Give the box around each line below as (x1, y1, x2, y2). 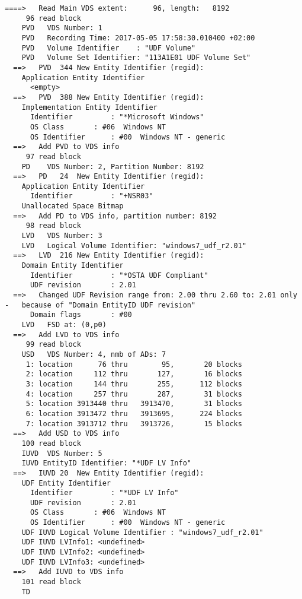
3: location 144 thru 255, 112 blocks (25, 379, 242, 388)
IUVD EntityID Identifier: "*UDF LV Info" (21, 459, 191, 468)
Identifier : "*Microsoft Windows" (30, 113, 204, 122)
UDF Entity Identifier (21, 478, 111, 487)
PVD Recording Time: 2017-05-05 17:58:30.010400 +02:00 (21, 33, 255, 42)
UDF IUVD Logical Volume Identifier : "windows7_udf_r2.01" (21, 528, 264, 537)
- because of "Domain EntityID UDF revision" (5, 300, 196, 309)
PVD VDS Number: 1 (21, 24, 102, 33)
